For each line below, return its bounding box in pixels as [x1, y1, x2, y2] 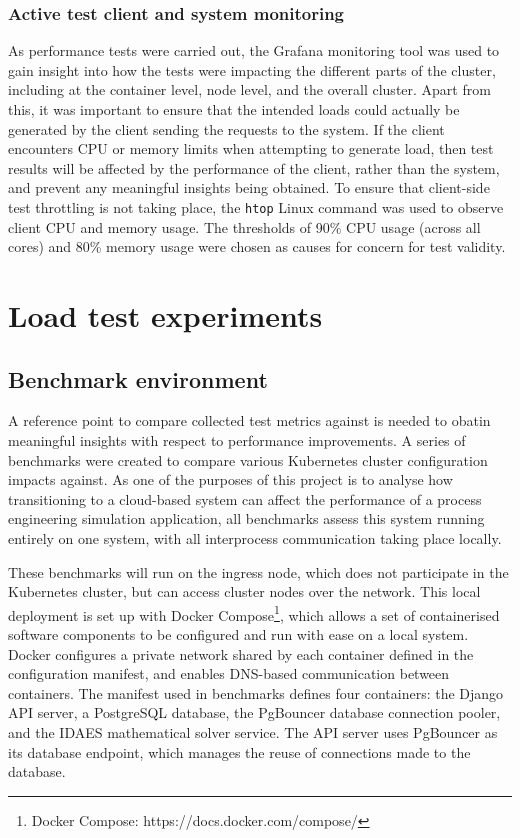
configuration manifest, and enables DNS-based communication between [8, 663, 450, 684]
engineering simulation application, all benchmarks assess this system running [8, 508, 485, 529]
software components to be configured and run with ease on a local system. [8, 623, 469, 644]
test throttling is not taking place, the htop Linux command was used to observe [8, 196, 504, 217]
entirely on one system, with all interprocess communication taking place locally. [8, 527, 502, 548]
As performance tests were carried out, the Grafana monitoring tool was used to [8, 40, 500, 61]
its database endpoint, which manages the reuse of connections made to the [8, 741, 471, 762]
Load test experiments [8, 295, 323, 335]
